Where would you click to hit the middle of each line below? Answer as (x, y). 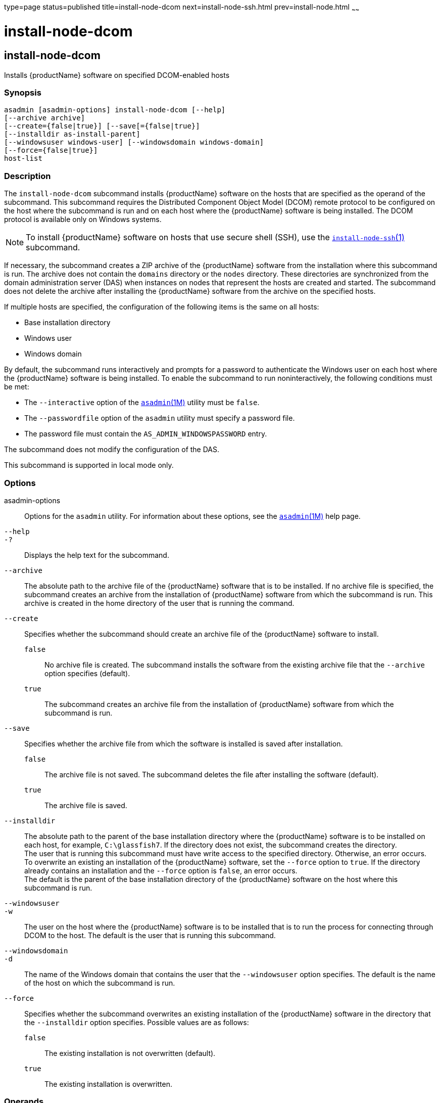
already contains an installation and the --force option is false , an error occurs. (161, 870)
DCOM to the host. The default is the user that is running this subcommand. (150, 935)
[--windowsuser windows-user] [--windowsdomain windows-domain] (134, 142)
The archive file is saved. (86, 805)
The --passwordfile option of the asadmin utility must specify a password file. (160, 418)
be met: (17, 387)
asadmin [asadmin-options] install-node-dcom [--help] (115, 110)
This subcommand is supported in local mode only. (89, 465)
